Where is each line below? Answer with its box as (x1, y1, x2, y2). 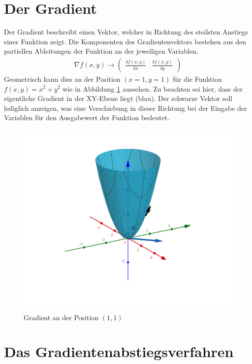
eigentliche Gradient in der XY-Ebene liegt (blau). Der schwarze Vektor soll (4, 93, 232, 103)
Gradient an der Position (24, 312, 99, 323)
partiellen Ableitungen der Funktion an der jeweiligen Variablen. (4, 46, 198, 56)
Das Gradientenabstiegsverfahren (4, 341, 234, 361)
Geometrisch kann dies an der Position (4, 73, 121, 84)
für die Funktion (172, 73, 222, 84)
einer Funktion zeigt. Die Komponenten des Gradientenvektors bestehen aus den (4, 36, 247, 46)
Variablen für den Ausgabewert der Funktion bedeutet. (4, 112, 170, 123)
